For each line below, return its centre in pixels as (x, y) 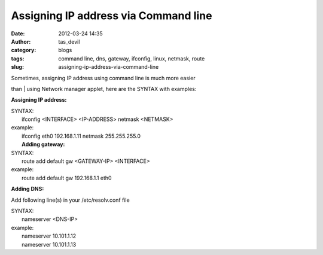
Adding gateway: (43, 144)
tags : (18, 58)
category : (24, 50)
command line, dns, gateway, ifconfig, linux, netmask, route (132, 58)
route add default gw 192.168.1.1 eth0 (67, 178)
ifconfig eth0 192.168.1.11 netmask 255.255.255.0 (81, 136)
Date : (18, 34)
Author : (21, 41)
